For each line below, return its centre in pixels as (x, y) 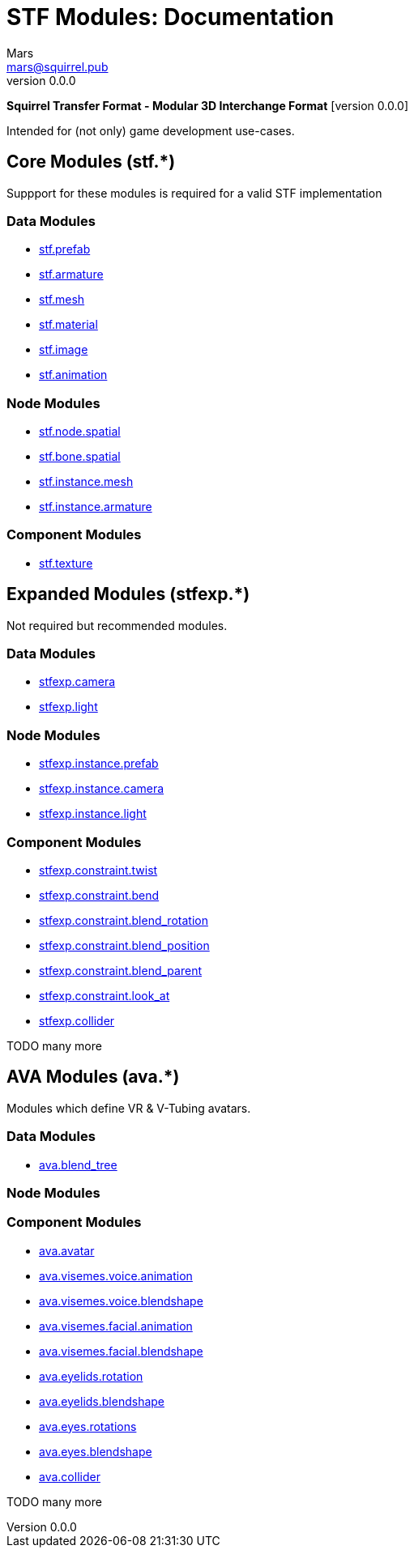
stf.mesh (62, 300)
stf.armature (71, 275)
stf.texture (66, 563)
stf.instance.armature (96, 507)
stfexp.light (68, 707)
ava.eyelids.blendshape (102, 1401)
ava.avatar (67, 1250)
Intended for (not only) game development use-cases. (151, 130)
